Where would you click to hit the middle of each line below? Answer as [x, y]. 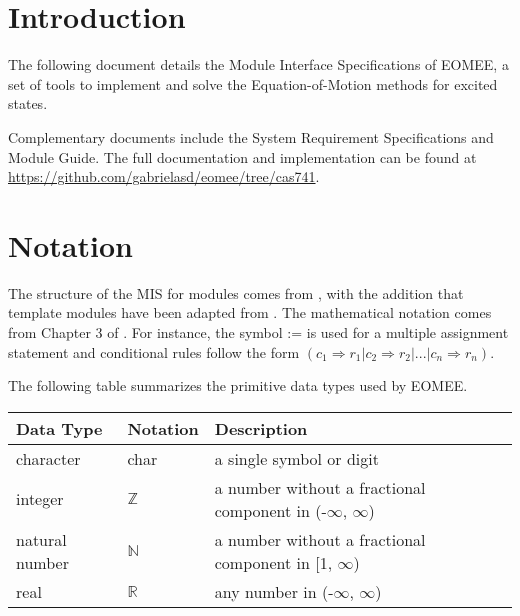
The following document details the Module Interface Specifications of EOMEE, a [258, 64]
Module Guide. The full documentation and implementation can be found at [242, 156]
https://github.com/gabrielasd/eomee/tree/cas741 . [164, 176]
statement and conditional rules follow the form [154, 351]
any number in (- [274, 591]
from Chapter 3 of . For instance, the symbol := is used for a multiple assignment [258, 332]
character [48, 458]
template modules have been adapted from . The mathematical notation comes [250, 312]
